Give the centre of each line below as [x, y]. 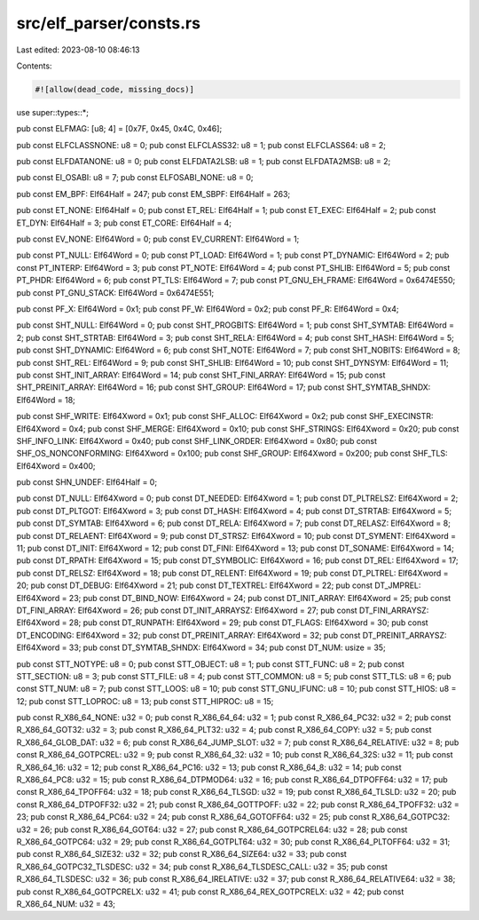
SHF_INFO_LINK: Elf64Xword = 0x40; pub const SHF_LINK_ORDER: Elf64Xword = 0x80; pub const [196, 440]
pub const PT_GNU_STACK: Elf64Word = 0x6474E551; [115, 292]
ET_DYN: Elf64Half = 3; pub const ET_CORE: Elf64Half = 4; [124, 223]
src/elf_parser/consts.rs [109, 23]
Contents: [34, 66]
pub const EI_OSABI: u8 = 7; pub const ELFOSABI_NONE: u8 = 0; [135, 178]
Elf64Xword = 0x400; [56, 465]
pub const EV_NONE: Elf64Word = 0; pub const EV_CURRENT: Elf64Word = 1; [158, 239]
